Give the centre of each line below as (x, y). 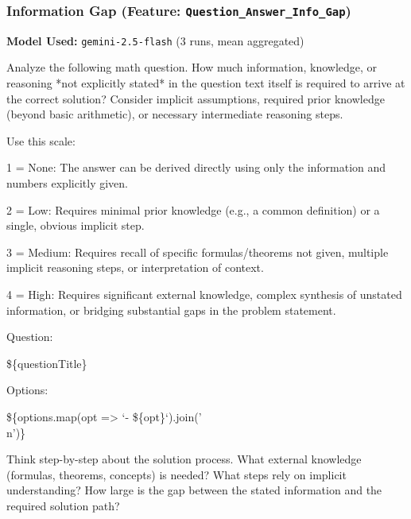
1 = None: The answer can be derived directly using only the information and (196, 167)
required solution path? (63, 505)
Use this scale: (41, 140)
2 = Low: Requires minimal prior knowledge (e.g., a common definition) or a (193, 209)
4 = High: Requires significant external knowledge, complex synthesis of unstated (204, 294)
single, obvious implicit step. (76, 225)
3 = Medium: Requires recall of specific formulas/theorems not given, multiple (198, 252)
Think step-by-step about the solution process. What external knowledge (184, 459)
